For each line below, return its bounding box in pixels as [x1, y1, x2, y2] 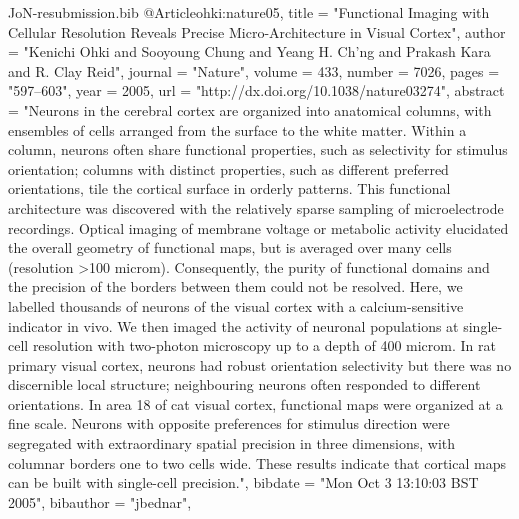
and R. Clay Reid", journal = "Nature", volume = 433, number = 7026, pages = [8, 60, 500, 81]
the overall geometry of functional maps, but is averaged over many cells [8, 237, 452, 258]
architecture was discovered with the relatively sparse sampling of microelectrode [8, 197, 504, 218]
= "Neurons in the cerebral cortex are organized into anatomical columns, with [8, 99, 492, 120]
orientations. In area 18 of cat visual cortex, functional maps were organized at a [8, 393, 503, 414]
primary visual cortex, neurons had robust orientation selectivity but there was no [8, 354, 512, 375]
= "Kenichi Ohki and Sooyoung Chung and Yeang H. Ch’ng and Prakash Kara [8, 41, 491, 62]
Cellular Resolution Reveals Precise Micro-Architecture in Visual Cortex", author [8, 21, 506, 42]
